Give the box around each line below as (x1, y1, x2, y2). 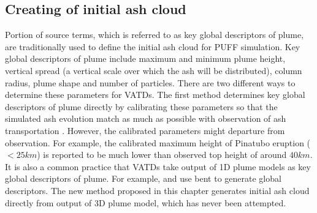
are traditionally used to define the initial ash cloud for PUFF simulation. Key (5, 40, 300, 53)
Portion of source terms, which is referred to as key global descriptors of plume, (5, 28, 304, 41)
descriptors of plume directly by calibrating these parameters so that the (5, 100, 278, 113)
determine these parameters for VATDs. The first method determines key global (5, 88, 305, 101)
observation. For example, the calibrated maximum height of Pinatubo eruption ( (5, 136, 311, 149)
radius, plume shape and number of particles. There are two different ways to (5, 76, 296, 89)
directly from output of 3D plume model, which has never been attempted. (5, 196, 286, 209)
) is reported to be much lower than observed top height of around (37, 148, 287, 161)
